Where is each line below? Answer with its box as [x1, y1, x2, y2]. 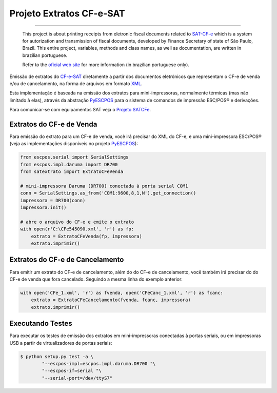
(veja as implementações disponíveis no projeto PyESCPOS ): [9, 141, 138, 147]
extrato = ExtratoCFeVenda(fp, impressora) [31, 233, 142, 239]
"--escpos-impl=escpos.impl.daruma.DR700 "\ [42, 361, 156, 366]
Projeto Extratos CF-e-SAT [9, 8, 125, 19]
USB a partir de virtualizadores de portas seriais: [9, 340, 112, 346]
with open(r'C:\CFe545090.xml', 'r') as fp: [20, 226, 134, 232]
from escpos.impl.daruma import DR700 [20, 162, 118, 167]
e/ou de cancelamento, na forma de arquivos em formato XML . [9, 80, 143, 87]
